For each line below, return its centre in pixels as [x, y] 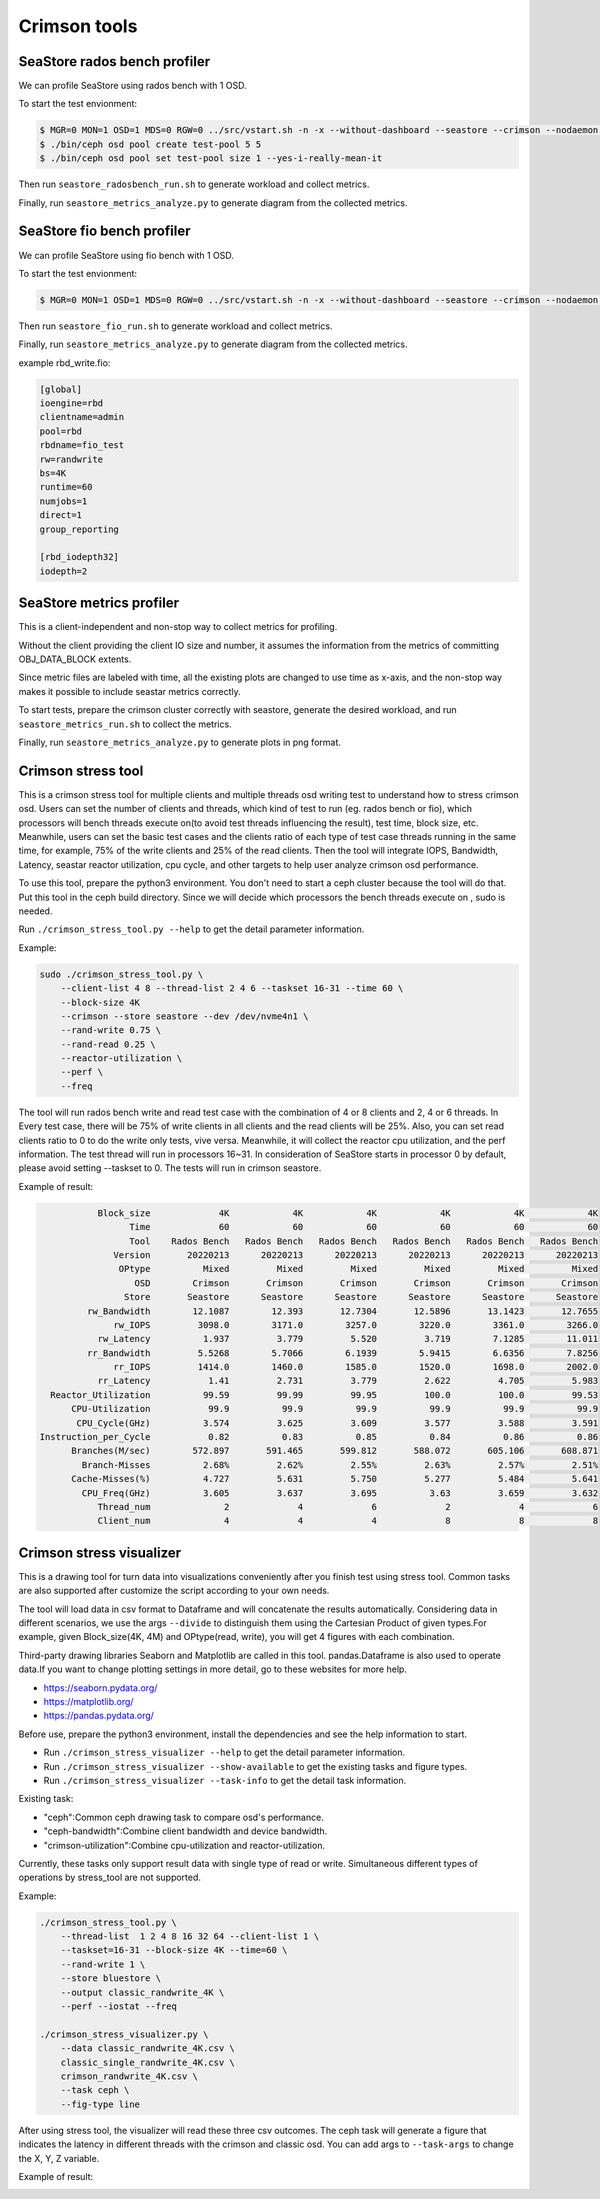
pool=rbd [61, 431]
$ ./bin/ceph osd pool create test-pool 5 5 [150, 144]
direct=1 [61, 515]
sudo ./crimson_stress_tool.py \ [121, 974]
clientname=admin [82, 417]
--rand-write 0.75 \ [111, 1030]
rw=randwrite [71, 459]
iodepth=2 [63, 571]
